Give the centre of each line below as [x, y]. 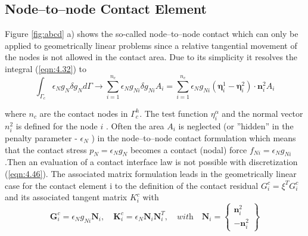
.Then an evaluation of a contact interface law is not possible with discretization [151, 162]
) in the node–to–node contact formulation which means [194, 137]
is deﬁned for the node [57, 125]
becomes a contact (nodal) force [189, 149]
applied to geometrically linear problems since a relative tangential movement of [151, 45]
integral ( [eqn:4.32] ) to [46, 68]
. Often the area [135, 125]
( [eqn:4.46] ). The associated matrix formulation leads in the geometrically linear [151, 173]
